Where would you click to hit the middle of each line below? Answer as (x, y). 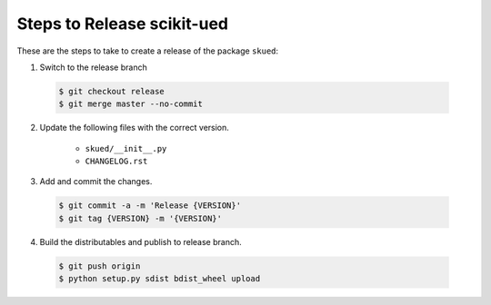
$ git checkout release (112, 91)
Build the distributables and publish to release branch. (140, 241)
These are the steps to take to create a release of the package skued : (148, 51)
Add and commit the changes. (96, 182)
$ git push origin (100, 266)
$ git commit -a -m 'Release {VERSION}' (150, 206)
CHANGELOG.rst (116, 162)
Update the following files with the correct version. (134, 128)
